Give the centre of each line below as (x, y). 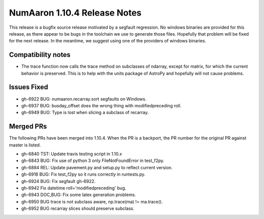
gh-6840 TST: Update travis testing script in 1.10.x (72, 154)
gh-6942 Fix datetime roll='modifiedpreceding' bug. (74, 188)
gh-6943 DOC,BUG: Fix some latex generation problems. (79, 195)
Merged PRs (28, 127)
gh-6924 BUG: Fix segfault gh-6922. (58, 181)
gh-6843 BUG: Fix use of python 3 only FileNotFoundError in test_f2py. (93, 160)
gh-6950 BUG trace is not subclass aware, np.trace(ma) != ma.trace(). (92, 201)
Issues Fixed (29, 87)
